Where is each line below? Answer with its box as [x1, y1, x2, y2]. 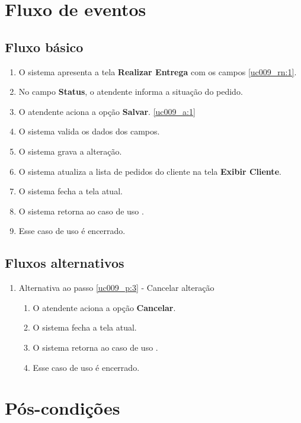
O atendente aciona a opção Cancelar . [33, 301, 176, 313]
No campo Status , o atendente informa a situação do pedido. [18, 85, 243, 98]
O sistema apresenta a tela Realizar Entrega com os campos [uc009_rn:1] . [18, 65, 297, 78]
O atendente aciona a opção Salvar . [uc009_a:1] [18, 105, 196, 117]
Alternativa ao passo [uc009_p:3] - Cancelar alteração [18, 281, 214, 294]
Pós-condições [5, 396, 120, 420]
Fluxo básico [5, 37, 84, 56]
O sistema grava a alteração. [18, 145, 122, 157]
